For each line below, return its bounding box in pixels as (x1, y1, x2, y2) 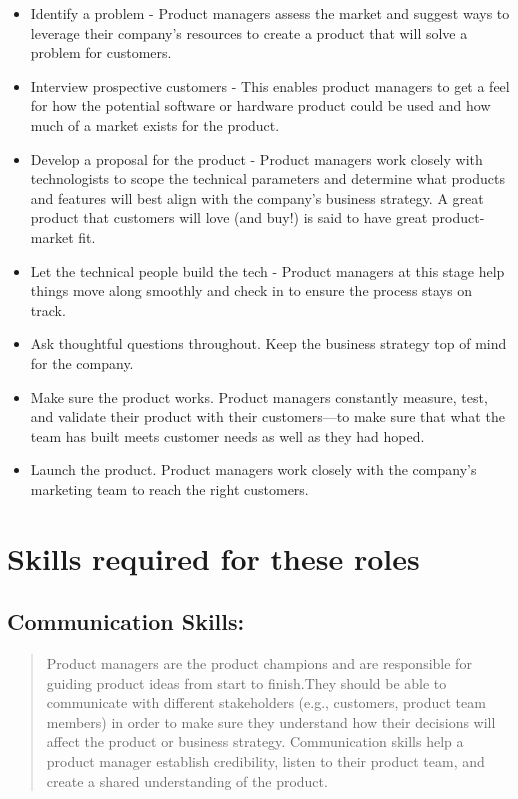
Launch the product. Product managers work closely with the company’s (30, 459, 477, 480)
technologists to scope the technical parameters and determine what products (30, 168, 505, 189)
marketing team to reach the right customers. (30, 478, 309, 499)
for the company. (30, 352, 134, 373)
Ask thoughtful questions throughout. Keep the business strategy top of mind (30, 333, 507, 354)
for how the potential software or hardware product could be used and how (30, 95, 491, 116)
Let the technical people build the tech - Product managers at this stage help (30, 260, 505, 281)
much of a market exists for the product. (30, 114, 280, 135)
